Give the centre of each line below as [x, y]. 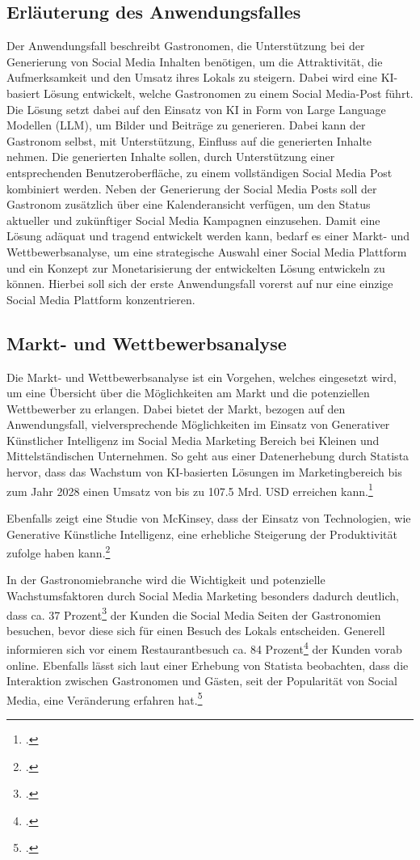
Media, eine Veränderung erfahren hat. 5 [105, 698]
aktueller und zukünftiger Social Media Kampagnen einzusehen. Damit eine [193, 220]
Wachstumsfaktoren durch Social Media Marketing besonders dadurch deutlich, [203, 595]
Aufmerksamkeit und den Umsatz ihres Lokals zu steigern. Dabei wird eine [192, 77]
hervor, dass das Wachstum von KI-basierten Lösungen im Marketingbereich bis [204, 472]
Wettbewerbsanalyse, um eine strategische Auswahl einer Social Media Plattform [207, 251]
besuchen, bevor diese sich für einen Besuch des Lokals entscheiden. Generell [196, 630]
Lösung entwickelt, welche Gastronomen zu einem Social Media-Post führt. [229, 93]
